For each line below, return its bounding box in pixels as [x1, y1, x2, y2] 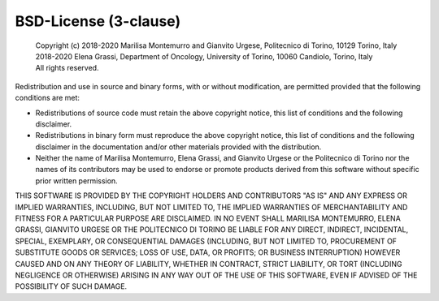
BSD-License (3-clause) [15, 12, 181, 30]
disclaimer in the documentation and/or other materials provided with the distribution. [35, 142, 322, 152]
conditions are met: [15, 93, 80, 103]
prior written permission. [35, 175, 118, 186]
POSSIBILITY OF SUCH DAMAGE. [15, 282, 128, 291]
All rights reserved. [35, 63, 99, 73]
